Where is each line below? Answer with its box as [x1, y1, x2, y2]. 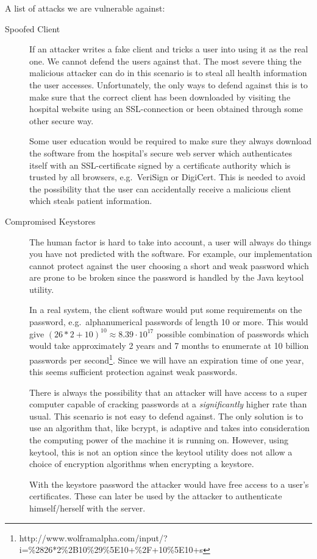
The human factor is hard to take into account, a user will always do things [29, 235, 312, 248]
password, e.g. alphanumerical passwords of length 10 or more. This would [29, 315, 308, 328]
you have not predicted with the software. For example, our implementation [29, 247, 312, 260]
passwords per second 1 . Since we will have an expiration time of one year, [29, 351, 304, 366]
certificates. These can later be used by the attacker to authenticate [29, 490, 282, 502]
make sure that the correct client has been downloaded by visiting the [29, 90, 291, 103]
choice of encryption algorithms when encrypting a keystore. [29, 457, 254, 470]
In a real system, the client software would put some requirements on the [29, 303, 302, 316]
